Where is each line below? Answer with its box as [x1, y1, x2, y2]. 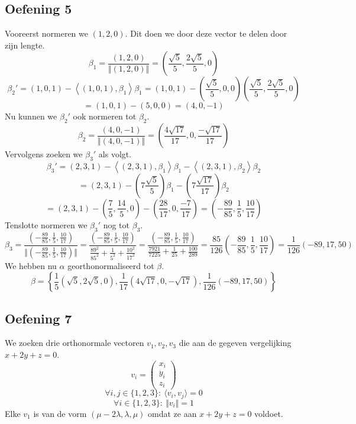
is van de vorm [33, 407, 87, 419]
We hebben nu [5, 259, 57, 271]
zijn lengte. [5, 38, 45, 51]
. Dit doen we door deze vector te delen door [125, 27, 287, 40]
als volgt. [98, 148, 132, 160]
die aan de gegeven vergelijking [179, 336, 292, 349]
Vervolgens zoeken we [5, 148, 83, 160]
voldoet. [254, 407, 283, 419]
